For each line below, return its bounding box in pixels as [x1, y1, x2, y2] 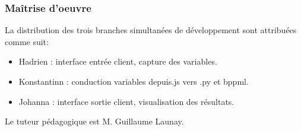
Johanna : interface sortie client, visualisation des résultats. [18, 95, 235, 107]
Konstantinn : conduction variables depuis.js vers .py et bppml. [18, 75, 249, 87]
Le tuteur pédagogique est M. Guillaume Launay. [5, 115, 184, 127]
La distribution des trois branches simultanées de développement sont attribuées [5, 24, 297, 36]
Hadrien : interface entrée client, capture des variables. [18, 55, 217, 68]
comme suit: [5, 35, 49, 47]
